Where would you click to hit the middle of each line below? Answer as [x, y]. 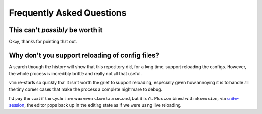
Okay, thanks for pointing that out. [43, 42]
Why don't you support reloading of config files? [84, 55]
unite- [233, 98]
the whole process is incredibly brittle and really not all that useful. [75, 74]
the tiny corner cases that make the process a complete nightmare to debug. [86, 89]
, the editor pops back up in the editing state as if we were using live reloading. [103, 105]
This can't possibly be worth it [56, 30]
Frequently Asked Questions [68, 13]
